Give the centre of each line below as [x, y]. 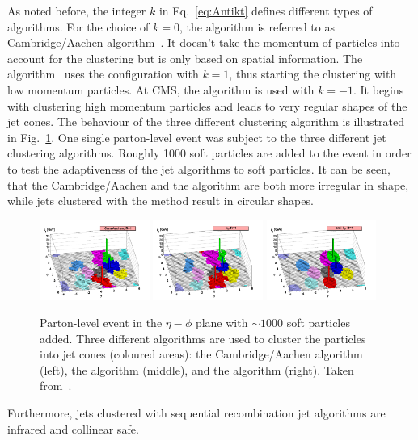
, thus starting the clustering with [313, 74]
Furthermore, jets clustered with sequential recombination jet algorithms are [196, 412]
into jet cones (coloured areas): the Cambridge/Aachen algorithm [201, 354]
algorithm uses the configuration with [103, 74]
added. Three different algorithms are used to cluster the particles [203, 338]
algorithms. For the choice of [78, 26]
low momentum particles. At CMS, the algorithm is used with [161, 89]
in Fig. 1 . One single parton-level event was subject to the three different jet [197, 137]
